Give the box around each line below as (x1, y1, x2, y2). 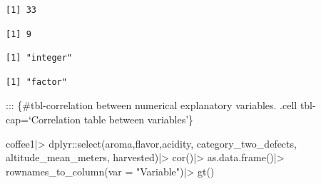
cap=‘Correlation (6, 111, 81, 126)
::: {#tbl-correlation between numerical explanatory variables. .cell (6, 98, 297, 113)
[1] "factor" (6, 76, 67, 87)
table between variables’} (83, 111, 194, 126)
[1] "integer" (6, 53, 73, 63)
